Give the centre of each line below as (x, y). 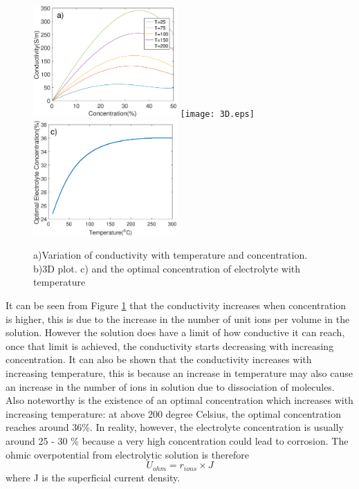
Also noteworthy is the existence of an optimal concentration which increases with (179, 400)
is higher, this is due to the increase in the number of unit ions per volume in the (178, 319)
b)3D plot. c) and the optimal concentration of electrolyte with (167, 268)
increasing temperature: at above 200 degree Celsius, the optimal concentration (173, 413)
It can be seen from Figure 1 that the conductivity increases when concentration (176, 305)
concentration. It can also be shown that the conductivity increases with (159, 359)
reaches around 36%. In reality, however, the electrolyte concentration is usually (175, 427)
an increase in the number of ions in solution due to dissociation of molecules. (170, 386)
